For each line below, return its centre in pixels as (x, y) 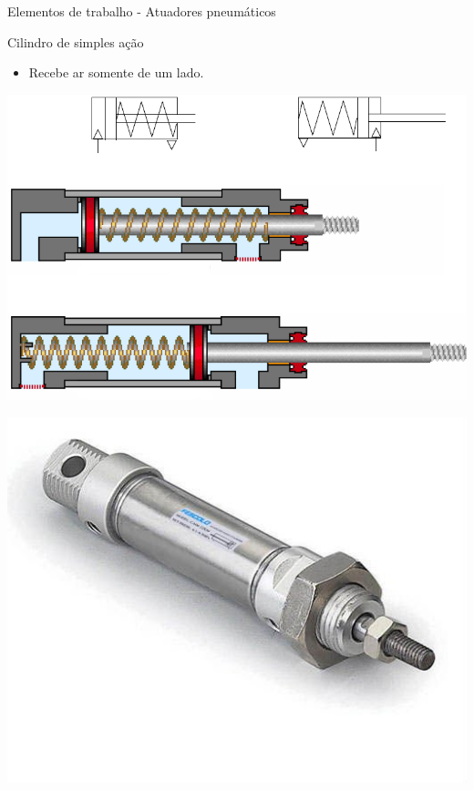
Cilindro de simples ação (76, 41)
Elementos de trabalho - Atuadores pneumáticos (142, 11)
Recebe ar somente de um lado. (116, 72)
